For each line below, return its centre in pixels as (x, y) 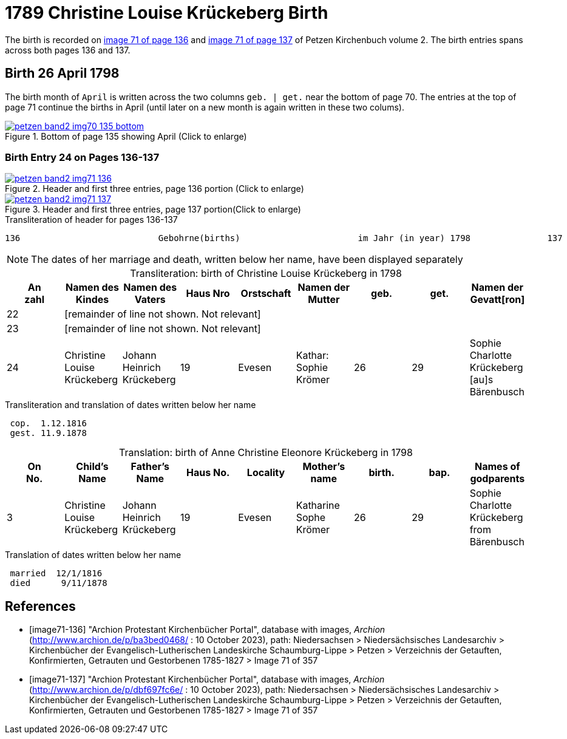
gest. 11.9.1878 (48, 433)
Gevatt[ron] (497, 300)
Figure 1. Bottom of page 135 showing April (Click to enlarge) (126, 136)
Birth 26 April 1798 (62, 73)
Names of (497, 467)
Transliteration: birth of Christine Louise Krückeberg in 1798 (266, 274)
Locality (266, 473)
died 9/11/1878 (59, 583)
